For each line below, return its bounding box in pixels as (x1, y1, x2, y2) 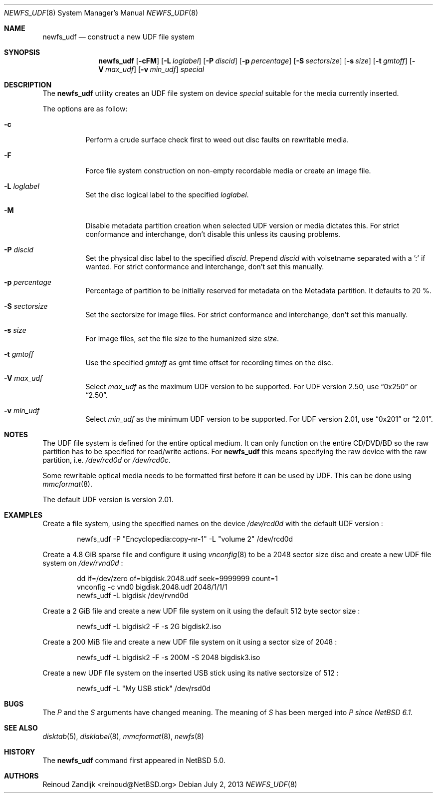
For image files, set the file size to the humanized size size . (85, 334, 279, 343)
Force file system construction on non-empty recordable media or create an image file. (85, 166, 371, 175)
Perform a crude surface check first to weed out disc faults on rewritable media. (85, 135, 349, 144)
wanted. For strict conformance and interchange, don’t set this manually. (85, 262, 324, 271)
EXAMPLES (4, 511, 42, 519)
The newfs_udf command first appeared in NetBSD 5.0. (42, 756, 225, 765)
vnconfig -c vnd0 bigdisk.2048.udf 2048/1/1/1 (77, 583, 227, 591)
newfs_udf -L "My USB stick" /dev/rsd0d (77, 684, 211, 693)
